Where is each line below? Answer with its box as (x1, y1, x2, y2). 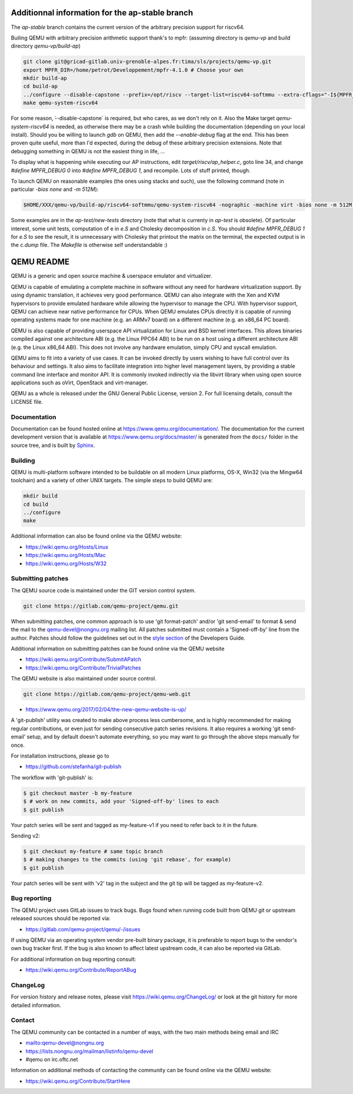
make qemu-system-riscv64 (23, 100, 98, 106)
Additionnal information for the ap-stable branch (11, 8, 194, 18)
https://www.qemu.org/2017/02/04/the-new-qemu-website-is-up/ (25, 706, 187, 713)
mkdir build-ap (23, 75, 67, 82)
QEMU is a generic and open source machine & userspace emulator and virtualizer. (11, 272, 213, 279)
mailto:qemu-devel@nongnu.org (25, 1039, 104, 1046)
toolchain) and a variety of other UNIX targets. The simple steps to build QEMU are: (11, 477, 213, 484)
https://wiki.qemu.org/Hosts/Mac (25, 552, 106, 559)
